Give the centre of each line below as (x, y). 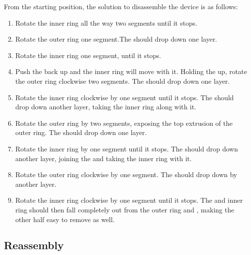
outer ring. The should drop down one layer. (81, 132)
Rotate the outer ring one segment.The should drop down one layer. (116, 39)
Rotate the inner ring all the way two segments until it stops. (106, 22)
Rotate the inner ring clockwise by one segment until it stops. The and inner (129, 200)
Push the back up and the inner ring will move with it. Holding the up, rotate (131, 71)
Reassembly (34, 245)
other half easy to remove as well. (65, 219)
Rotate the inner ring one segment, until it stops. (88, 55)
